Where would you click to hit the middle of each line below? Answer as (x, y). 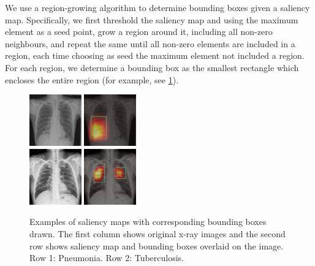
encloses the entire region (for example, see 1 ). (92, 79)
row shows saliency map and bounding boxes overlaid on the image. (157, 245)
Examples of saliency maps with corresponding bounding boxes (148, 222)
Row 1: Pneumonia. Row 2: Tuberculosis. (107, 258)
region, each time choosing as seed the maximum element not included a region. (155, 55)
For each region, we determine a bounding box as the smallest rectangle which (152, 67)
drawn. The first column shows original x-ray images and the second (157, 233)
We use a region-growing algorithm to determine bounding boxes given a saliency (157, 7)
